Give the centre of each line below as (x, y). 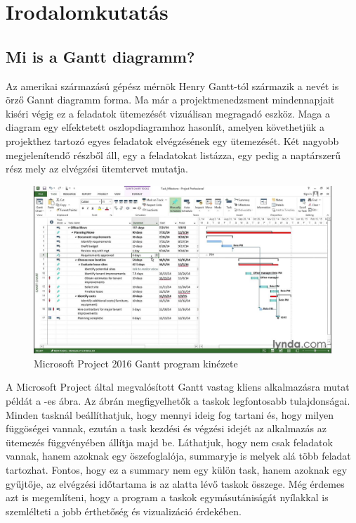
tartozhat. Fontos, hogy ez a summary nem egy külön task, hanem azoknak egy (177, 469)
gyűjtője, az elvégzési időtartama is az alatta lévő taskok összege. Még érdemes (175, 483)
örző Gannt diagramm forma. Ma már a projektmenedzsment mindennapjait (170, 100)
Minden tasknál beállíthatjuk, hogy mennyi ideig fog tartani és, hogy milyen (170, 414)
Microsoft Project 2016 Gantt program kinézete (136, 363)
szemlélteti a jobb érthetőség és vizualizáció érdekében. (124, 511)
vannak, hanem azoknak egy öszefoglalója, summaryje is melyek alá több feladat (178, 456)
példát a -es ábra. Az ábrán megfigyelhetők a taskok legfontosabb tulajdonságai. (178, 401)
